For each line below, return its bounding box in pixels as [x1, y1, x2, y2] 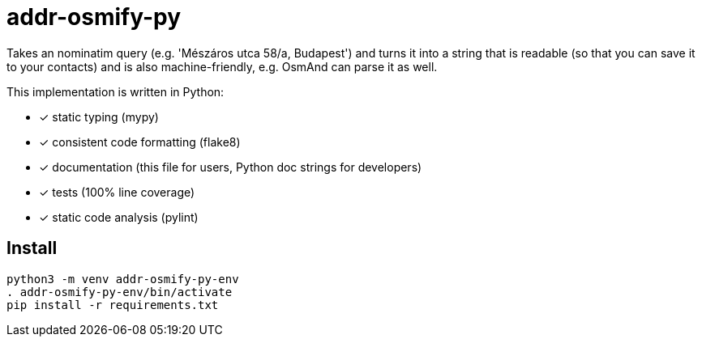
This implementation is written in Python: [6, 84, 225, 99]
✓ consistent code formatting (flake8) [39, 134, 241, 149]
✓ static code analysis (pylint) [39, 210, 199, 224]
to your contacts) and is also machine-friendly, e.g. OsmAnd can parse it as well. [6, 59, 438, 74]
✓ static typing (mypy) [39, 109, 159, 124]
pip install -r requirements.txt [6, 298, 219, 311]
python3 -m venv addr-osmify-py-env [6, 272, 239, 286]
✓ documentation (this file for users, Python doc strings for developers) [39, 159, 422, 174]
